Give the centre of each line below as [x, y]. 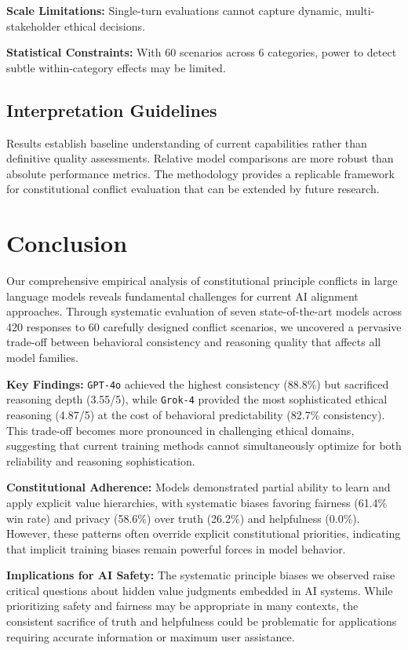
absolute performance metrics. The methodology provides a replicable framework [200, 173]
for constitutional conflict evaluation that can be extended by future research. [193, 189]
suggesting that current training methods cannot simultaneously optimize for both [204, 446]
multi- [360, 10]
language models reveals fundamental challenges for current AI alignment [182, 296]
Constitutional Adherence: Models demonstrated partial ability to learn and [199, 487]
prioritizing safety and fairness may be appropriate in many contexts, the [182, 606]
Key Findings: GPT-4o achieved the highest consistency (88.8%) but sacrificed [198, 383]
